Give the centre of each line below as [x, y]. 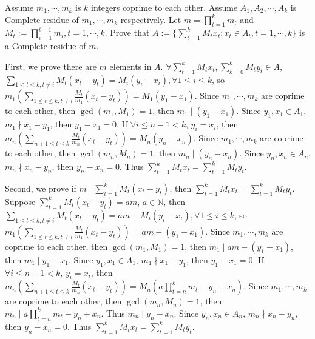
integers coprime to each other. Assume [164, 7]
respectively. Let [151, 19]
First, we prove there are [51, 66]
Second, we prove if [41, 188]
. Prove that [127, 32]
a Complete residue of [46, 46]
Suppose [20, 201]
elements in [130, 66]
